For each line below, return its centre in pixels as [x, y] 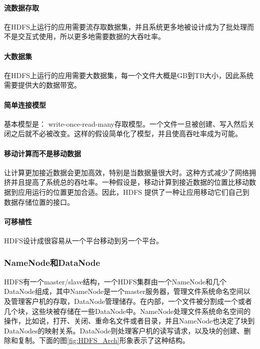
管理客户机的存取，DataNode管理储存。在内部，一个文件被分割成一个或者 [131, 301]
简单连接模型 [25, 104]
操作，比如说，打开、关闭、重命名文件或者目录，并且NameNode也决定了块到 [129, 321]
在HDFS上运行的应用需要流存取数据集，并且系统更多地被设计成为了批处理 [126, 26]
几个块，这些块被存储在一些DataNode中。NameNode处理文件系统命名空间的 [127, 311]
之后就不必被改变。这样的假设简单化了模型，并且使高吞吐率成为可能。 [126, 133]
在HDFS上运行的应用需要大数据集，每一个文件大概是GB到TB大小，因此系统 [129, 75]
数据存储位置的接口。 [39, 202]
